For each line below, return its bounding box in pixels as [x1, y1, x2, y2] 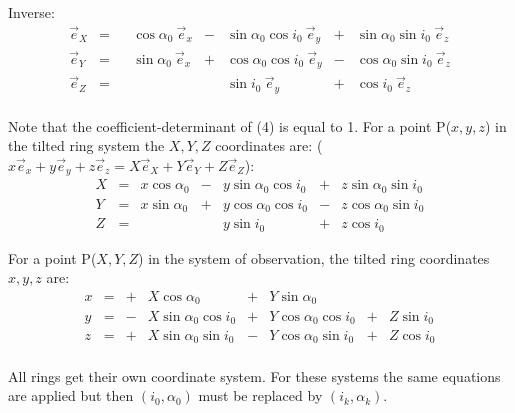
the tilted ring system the [8, 135, 165, 156]
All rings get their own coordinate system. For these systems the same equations [8, 365, 501, 386]
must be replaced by [198, 385, 323, 406]
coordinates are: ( [215, 135, 323, 156]
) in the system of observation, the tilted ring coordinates [138, 247, 490, 268]
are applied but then [8, 385, 134, 406]
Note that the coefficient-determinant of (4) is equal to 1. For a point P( [8, 115, 452, 136]
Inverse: [8, 2, 55, 22]
